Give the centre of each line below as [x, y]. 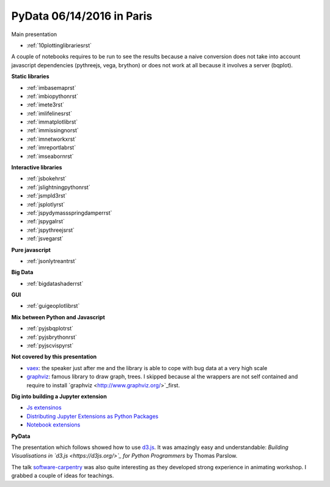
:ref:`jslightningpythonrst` [59, 187]
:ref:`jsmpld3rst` [47, 196]
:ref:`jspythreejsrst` [50, 230]
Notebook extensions [53, 425]
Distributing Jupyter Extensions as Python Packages [93, 416]
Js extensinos [44, 407]
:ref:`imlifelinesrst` [50, 113]
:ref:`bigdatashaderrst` [55, 283]
